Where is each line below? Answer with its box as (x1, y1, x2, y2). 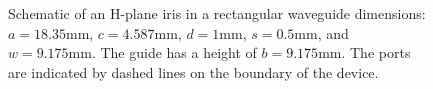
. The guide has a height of (91, 42, 257, 63)
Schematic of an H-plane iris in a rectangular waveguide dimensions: (8, 3, 426, 23)
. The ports (341, 42, 411, 63)
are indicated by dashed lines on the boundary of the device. (8, 61, 379, 82)
